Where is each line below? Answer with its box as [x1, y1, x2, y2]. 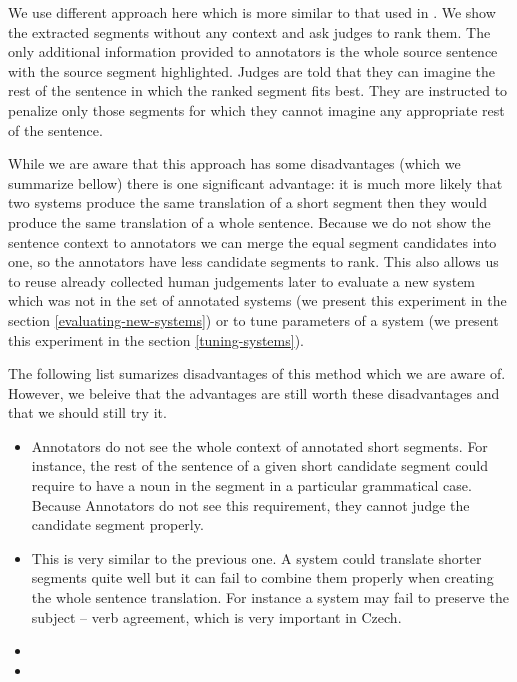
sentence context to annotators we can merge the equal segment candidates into [8, 231, 497, 252]
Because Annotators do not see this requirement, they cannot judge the [31, 494, 470, 515]
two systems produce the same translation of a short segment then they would [8, 192, 487, 213]
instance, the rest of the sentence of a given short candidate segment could [31, 455, 488, 476]
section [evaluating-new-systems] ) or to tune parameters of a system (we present [8, 309, 499, 330]
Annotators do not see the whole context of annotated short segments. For [31, 435, 488, 456]
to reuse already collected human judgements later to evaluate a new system [8, 270, 476, 291]
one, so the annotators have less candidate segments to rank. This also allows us [8, 251, 499, 272]
